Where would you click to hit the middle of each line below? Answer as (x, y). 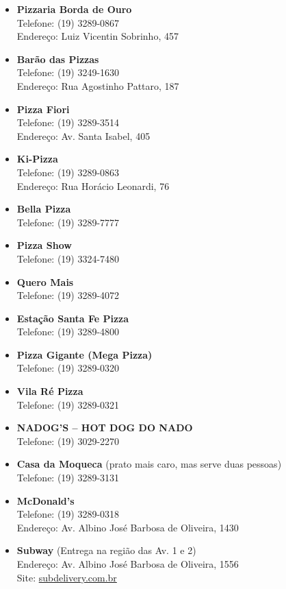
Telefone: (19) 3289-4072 (68, 295)
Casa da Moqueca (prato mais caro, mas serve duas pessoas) (149, 464)
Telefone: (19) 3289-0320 (68, 368)
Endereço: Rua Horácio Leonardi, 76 (93, 185)
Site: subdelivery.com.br (67, 577)
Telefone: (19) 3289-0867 (68, 22)
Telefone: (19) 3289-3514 (68, 122)
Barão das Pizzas (58, 59)
